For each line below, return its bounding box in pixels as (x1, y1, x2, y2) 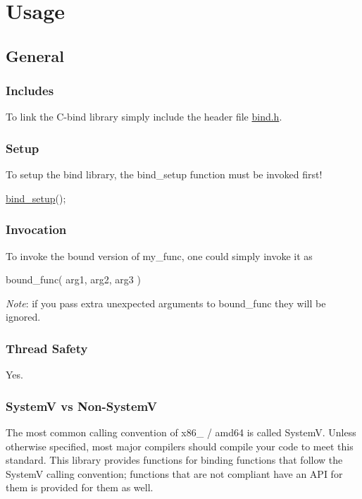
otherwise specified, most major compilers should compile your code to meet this (6, 438, 354, 453)
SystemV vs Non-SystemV (6, 397, 157, 414)
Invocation (6, 221, 67, 238)
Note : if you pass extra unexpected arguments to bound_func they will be (6, 295, 326, 310)
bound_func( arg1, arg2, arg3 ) (6, 272, 141, 287)
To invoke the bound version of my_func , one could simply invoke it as (6, 248, 313, 263)
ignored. (6, 309, 41, 324)
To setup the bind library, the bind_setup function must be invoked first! (6, 167, 323, 182)
